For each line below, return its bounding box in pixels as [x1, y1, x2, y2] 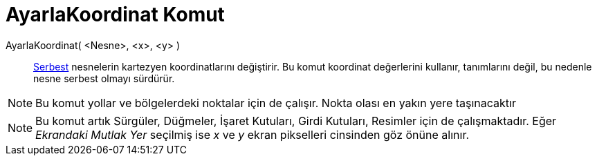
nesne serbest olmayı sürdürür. [33, 72, 175, 84]
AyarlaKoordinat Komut [6, 3, 225, 26]
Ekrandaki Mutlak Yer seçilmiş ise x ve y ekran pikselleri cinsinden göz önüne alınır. [35, 127, 470, 142]
